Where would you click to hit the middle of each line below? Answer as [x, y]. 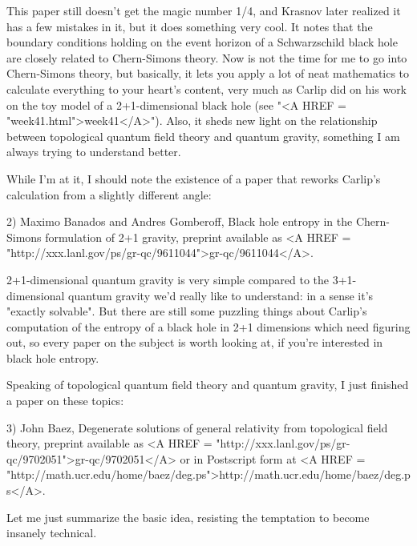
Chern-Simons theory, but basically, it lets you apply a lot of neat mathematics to [208, 73]
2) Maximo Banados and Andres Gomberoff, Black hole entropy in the [180, 221]
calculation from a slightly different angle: [109, 194]
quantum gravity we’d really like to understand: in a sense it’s [221, 295]
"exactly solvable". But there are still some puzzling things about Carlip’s [187, 311]
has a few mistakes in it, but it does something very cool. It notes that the [190, 26]
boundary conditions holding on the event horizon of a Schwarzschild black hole [202, 42]
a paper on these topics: [65, 401]
